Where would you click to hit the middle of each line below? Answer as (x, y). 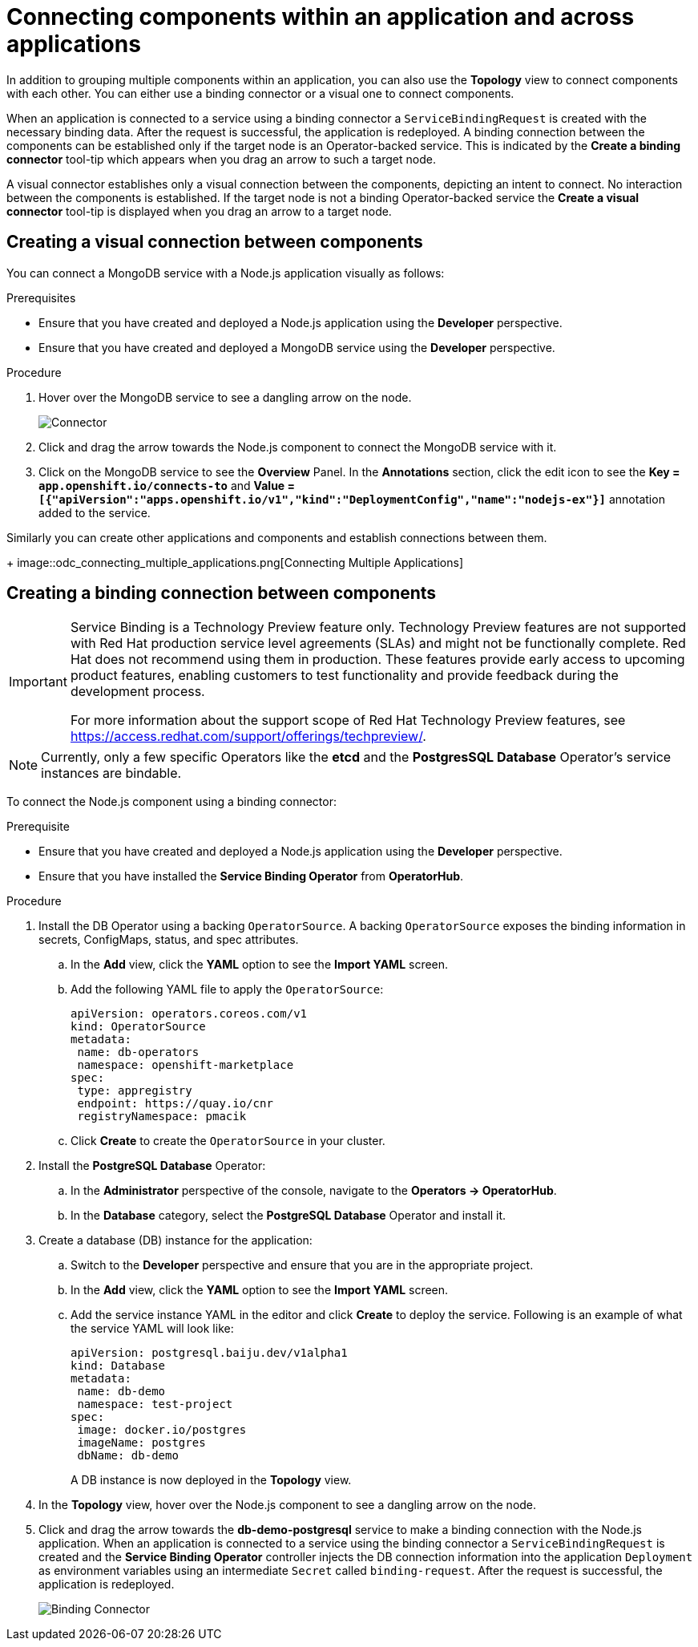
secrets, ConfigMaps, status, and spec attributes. (169, 940)
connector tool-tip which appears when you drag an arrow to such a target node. (221, 159)
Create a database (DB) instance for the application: (176, 1240)
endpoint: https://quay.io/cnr (175, 1104)
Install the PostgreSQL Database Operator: (152, 1166)
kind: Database (118, 1366)
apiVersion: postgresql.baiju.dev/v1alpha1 (209, 1353)
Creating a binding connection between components (222, 593)
